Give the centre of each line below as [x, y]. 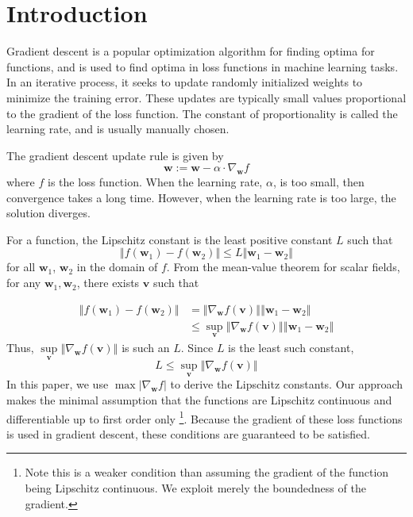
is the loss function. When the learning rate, [155, 182]
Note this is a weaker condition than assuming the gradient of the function [207, 472]
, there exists [108, 283]
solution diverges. [48, 213]
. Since [197, 347]
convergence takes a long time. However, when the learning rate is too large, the [201, 197]
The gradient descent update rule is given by [115, 155]
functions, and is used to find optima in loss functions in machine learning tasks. [203, 66]
